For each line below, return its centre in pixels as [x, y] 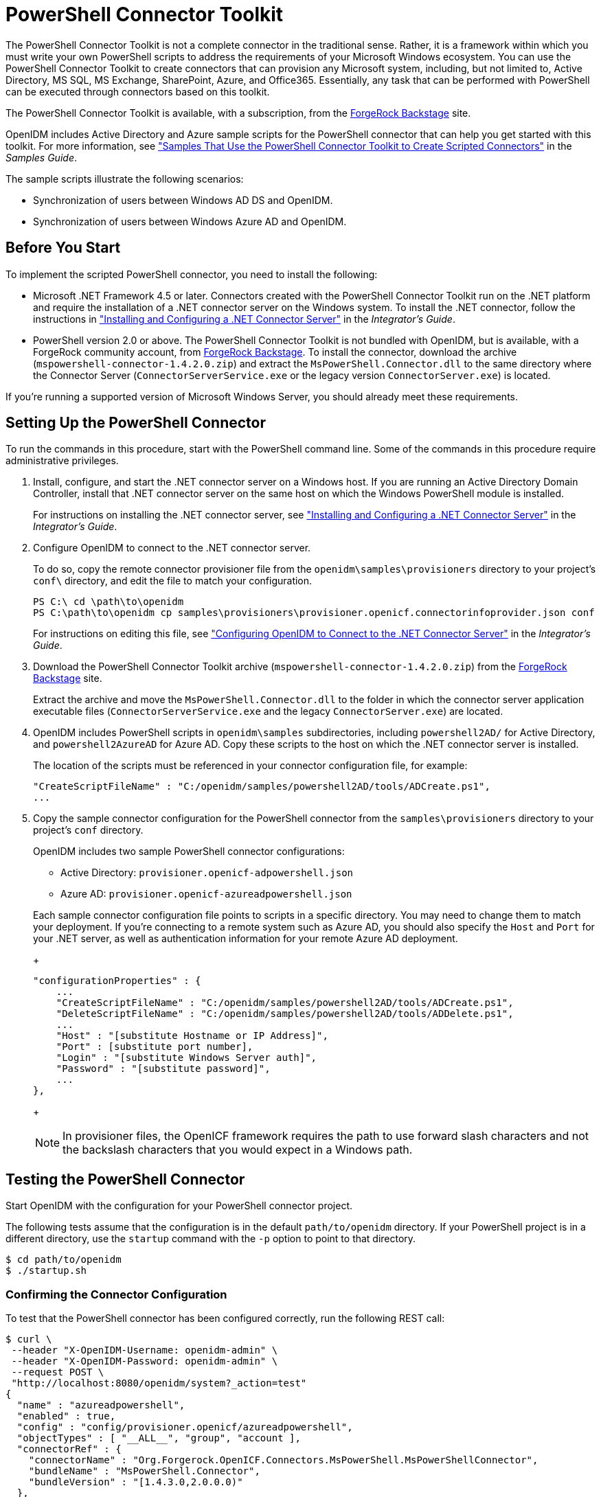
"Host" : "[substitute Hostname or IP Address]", [192, 1036]
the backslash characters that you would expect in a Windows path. [238, 1150]
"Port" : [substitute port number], [155, 1047]
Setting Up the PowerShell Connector [136, 423]
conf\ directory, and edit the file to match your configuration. [173, 581]
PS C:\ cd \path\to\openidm [109, 602]
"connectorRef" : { [69, 1449]
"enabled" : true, [66, 1416]
